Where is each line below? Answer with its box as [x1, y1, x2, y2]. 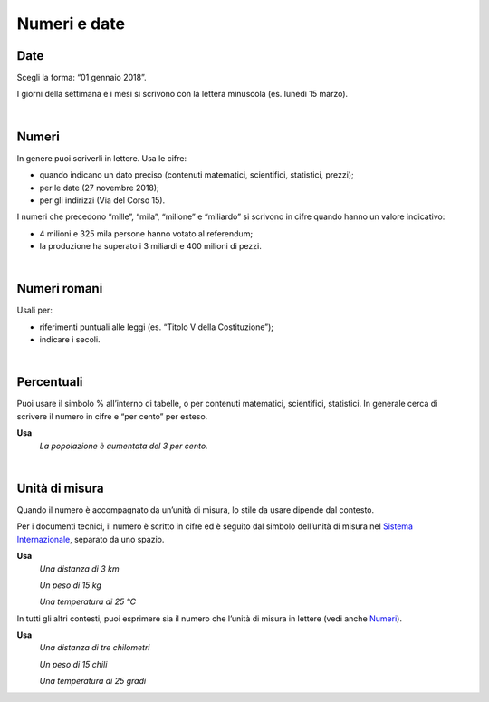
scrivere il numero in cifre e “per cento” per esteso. [16, 410, 208, 421]
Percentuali [16, 374, 83, 389]
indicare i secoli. [39, 334, 101, 345]
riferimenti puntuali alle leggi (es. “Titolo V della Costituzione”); [39, 322, 273, 332]
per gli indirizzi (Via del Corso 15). [39, 195, 166, 206]
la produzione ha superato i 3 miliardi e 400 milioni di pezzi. [39, 241, 262, 252]
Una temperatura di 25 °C [39, 596, 136, 607]
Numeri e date [16, 14, 126, 34]
